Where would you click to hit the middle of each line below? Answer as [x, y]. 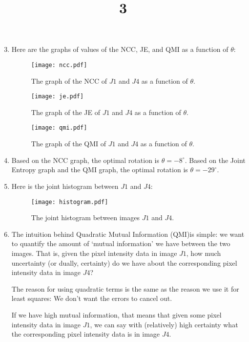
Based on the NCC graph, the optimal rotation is [85, 160]
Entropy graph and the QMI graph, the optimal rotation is [100, 170]
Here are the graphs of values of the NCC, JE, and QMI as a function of [120, 49]
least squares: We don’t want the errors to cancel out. [92, 298]
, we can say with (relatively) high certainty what [164, 324]
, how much [204, 253]
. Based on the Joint [215, 160]
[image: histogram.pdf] [70, 202]
